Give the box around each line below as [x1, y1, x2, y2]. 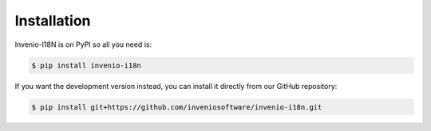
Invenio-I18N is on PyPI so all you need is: [14, 40, 152, 49]
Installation [14, 12, 91, 29]
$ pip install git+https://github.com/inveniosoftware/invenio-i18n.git [31, 102, 322, 111]
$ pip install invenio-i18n [31, 60, 141, 70]
